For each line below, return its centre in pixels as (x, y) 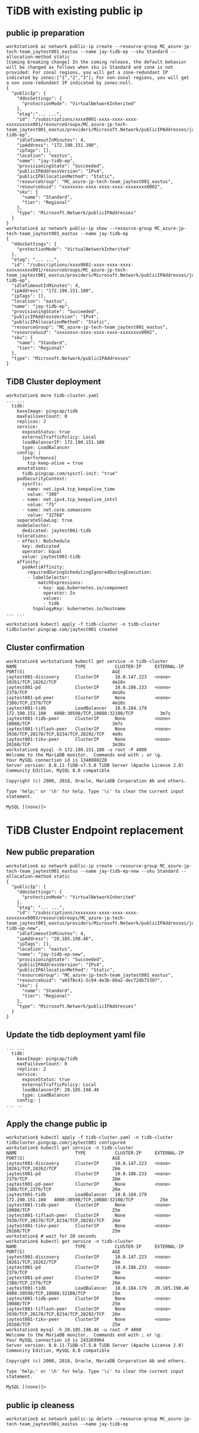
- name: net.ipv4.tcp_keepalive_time (68, 489)
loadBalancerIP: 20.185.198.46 (60, 1090)
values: (53, 598)
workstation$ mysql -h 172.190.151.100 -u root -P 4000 (76, 750)
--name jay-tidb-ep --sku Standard (124, 52)
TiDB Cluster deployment (54, 382)
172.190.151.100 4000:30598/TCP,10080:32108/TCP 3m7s (88, 713)
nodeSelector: (34, 525)
